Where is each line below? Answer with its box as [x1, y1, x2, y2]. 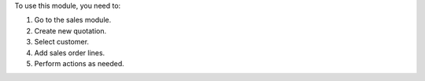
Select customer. [34, 37, 90, 47]
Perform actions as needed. [34, 58, 125, 68]
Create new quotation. [34, 26, 106, 35]
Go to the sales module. [34, 16, 112, 25]
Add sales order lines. [34, 48, 105, 58]
